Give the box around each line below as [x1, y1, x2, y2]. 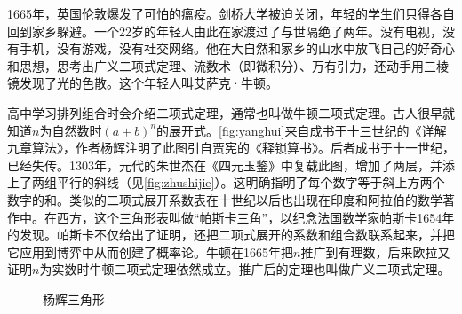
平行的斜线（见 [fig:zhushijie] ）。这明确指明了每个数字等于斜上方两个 [56, 173, 445, 192]
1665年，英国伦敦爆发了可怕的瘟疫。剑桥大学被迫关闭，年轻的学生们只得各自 [7, 4, 455, 22]
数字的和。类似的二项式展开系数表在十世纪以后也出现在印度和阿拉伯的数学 [7, 190, 442, 208]
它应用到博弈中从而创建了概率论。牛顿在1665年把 [7, 242, 293, 261]
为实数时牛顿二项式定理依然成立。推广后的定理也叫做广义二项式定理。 [39, 260, 450, 279]
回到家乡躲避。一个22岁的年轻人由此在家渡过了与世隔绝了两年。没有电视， [7, 21, 442, 40]
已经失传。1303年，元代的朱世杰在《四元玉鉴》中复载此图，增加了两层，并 [7, 155, 442, 174]
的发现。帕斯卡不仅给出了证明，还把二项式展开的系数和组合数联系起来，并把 [7, 225, 455, 244]
